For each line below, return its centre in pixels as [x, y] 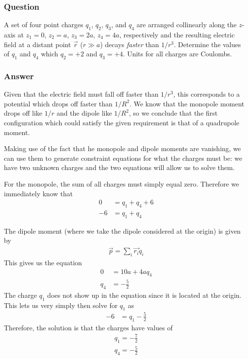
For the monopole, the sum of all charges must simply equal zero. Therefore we [122, 183]
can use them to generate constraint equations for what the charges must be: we [123, 158]
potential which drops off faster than [58, 103]
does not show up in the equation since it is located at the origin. [144, 295]
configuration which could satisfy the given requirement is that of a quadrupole [122, 122]
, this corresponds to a [207, 94]
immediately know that [38, 193]
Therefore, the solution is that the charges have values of [88, 327]
